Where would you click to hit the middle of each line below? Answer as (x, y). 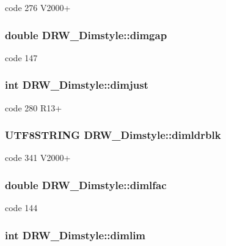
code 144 (21, 208)
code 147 (21, 57)
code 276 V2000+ (38, 7)
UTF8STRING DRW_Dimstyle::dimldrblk (113, 135)
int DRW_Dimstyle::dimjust (77, 85)
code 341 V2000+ (38, 158)
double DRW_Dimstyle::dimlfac (86, 184)
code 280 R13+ (34, 107)
